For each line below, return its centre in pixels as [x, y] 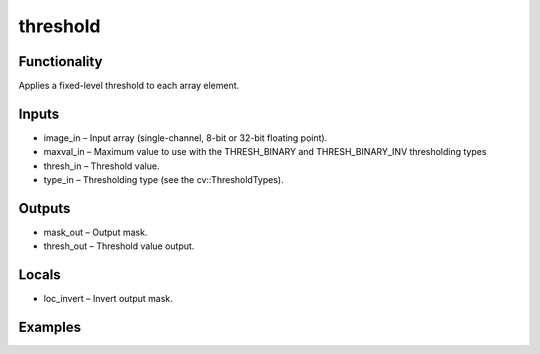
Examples [50, 327]
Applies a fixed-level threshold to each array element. [129, 86]
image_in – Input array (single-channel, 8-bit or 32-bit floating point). [185, 137]
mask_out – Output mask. [95, 232]
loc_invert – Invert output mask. [108, 299]
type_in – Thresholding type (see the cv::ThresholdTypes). [163, 180]
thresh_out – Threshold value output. [119, 246]
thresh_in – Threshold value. [101, 166]
